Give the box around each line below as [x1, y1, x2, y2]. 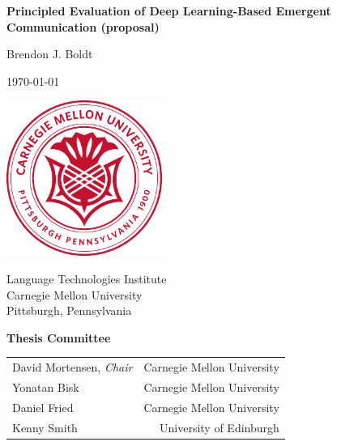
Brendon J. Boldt [6, 45, 93, 62]
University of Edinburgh [160, 418, 279, 435]
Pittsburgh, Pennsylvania [6, 302, 132, 319]
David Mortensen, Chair [12, 359, 133, 376]
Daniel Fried [12, 398, 74, 415]
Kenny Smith [12, 418, 78, 435]
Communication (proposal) [6, 18, 160, 35]
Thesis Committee [6, 329, 111, 346]
